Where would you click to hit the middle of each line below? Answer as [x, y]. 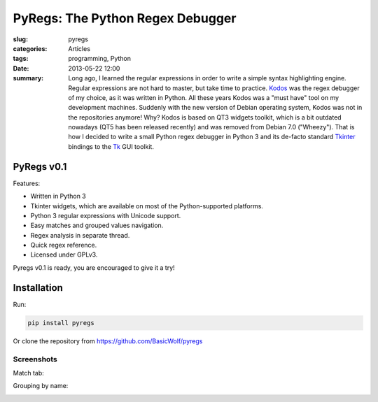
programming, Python [100, 59]
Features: [27, 183]
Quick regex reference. [64, 245]
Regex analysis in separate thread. [80, 235]
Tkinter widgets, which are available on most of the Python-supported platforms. [147, 206]
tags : [21, 59]
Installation [38, 288]
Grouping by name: [41, 386]
